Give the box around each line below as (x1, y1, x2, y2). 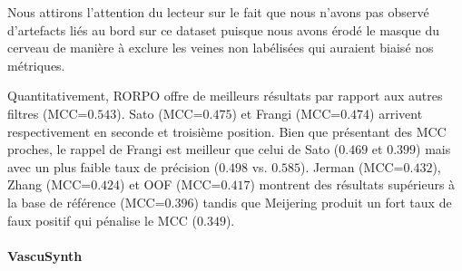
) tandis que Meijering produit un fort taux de (193, 192, 452, 211)
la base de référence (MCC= (7, 192, 165, 211)
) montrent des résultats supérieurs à (250, 175, 456, 194)
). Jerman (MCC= (300, 157, 404, 176)
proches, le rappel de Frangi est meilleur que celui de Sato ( (7, 140, 339, 159)
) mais (416, 140, 451, 159)
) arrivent (369, 103, 423, 122)
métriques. (7, 55, 65, 74)
